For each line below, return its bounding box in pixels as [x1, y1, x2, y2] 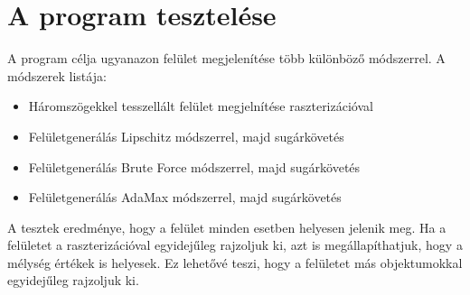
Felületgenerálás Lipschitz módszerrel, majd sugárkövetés [28, 126, 344, 145]
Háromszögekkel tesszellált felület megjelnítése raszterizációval [28, 97, 373, 115]
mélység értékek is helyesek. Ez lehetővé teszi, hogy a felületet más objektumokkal [7, 253, 463, 272]
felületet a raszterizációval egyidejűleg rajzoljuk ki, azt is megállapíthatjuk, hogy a [7, 235, 463, 254]
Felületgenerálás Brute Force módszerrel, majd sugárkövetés [28, 157, 361, 176]
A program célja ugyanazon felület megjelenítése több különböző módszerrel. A [7, 49, 446, 68]
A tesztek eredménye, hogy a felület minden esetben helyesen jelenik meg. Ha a [7, 217, 446, 236]
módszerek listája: [7, 66, 107, 85]
